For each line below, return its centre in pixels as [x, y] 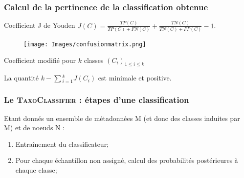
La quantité [21, 78]
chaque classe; [36, 170]
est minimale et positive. [135, 78]
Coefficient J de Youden [40, 25]
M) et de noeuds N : [34, 128]
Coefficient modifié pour [40, 60]
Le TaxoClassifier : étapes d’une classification [97, 100]
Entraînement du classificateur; [62, 144]
